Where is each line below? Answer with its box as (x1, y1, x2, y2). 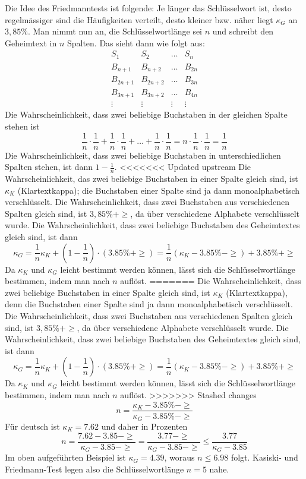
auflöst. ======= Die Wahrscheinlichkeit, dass (120, 275, 301, 287)
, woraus (164, 451, 195, 464)
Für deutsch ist (5, 420, 60, 433)
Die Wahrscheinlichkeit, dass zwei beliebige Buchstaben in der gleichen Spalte (5, 108, 288, 121)
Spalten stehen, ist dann (5, 160, 93, 173)
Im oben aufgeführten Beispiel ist (5, 451, 126, 464)
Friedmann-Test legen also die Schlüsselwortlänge (5, 462, 184, 475)
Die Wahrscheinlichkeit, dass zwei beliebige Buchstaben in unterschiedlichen (5, 149, 281, 161)
